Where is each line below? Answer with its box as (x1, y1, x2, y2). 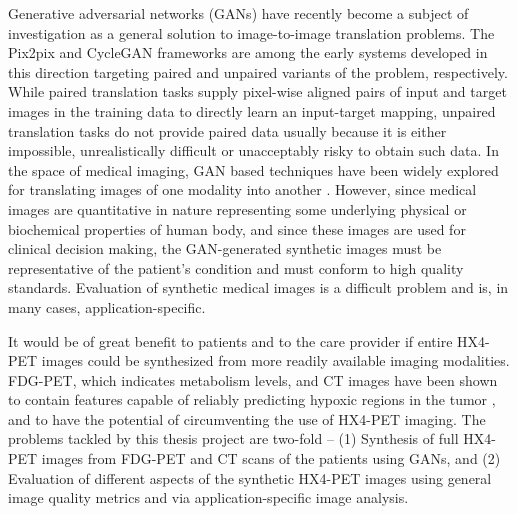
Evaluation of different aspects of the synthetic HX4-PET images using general (8, 467, 492, 488)
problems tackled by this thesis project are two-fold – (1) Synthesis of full (8, 428, 459, 449)
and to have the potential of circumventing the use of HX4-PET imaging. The (8, 408, 486, 429)
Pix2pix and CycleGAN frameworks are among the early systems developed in (8, 42, 488, 63)
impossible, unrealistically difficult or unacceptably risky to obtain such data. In (8, 140, 499, 161)
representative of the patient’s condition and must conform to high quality (8, 257, 464, 278)
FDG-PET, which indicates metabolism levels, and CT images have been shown (8, 369, 498, 390)
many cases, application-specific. (8, 296, 206, 317)
